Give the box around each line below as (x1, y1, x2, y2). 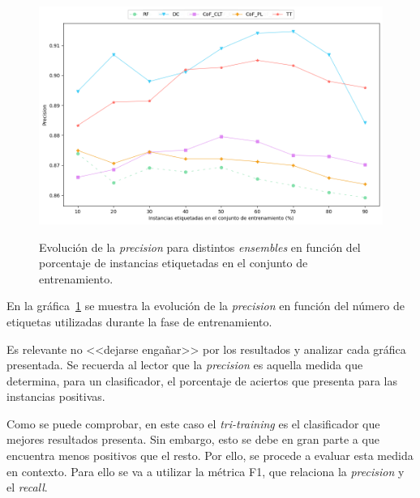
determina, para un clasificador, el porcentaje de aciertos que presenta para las (6, 372, 398, 389)
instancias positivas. (6, 388, 105, 405)
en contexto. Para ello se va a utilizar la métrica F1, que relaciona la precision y (6, 462, 405, 479)
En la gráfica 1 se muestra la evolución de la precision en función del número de (6, 297, 405, 314)
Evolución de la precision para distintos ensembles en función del (39, 238, 361, 255)
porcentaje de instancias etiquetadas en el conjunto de (39, 254, 308, 271)
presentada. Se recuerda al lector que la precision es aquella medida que (6, 356, 363, 373)
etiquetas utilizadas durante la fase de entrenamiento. (6, 313, 272, 330)
